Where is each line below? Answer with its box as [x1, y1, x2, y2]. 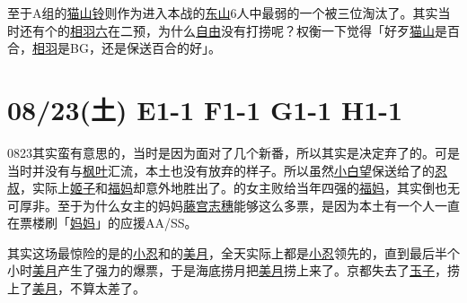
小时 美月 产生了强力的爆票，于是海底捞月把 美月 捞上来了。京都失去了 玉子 [7, 261, 435, 280]
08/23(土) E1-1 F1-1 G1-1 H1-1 [7, 91, 403, 127]
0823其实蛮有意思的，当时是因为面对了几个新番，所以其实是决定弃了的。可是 [7, 143, 460, 161]
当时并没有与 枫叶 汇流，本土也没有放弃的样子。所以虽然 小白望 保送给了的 [7, 160, 435, 179]
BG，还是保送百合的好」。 [69, 39, 221, 57]
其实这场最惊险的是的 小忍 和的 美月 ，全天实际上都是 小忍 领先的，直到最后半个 [7, 243, 460, 262]
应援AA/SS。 [119, 213, 198, 232]
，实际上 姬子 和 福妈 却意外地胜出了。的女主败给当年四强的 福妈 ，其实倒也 [20, 178, 447, 197]
